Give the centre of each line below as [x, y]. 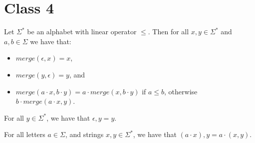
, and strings [84, 134]
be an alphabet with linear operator [82, 32]
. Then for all [168, 32]
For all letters [25, 134]
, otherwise [181, 91]
